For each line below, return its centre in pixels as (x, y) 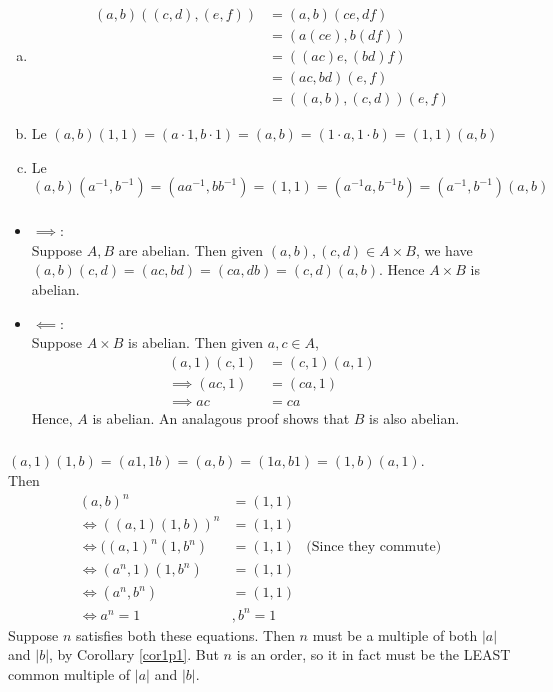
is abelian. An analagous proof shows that (221, 417)
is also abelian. (414, 417)
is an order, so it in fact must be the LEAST (373, 654)
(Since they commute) (374, 547)
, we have (444, 249)
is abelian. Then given (196, 342)
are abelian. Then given (191, 249)
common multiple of (69, 673)
